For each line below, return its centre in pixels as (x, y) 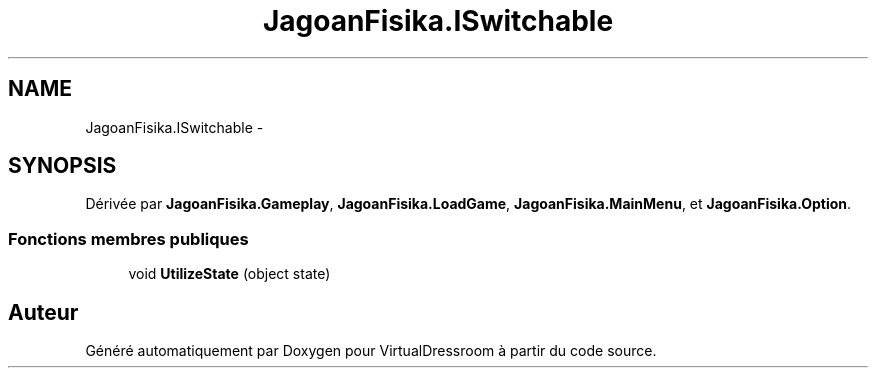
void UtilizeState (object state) (229, 274)
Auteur (43, 312)
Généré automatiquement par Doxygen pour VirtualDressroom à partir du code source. (371, 351)
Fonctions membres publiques (128, 238)
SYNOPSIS (62, 166)
